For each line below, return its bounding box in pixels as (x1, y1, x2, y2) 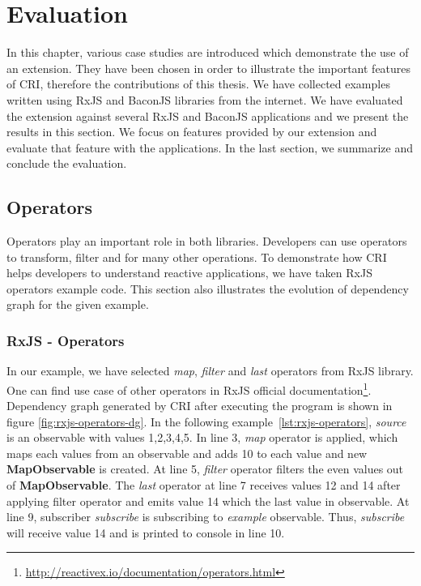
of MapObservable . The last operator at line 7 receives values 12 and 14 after (6, 477, 401, 494)
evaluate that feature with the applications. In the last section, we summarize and (6, 139, 414, 156)
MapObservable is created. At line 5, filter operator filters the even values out (6, 460, 404, 477)
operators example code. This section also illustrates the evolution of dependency (6, 280, 409, 297)
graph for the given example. (6, 296, 149, 313)
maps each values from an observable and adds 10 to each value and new (6, 444, 368, 461)
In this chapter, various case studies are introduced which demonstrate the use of (6, 44, 409, 61)
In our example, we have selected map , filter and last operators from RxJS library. (6, 362, 414, 379)
